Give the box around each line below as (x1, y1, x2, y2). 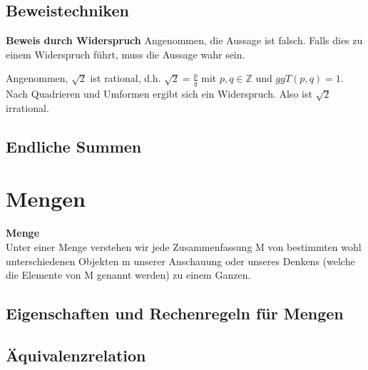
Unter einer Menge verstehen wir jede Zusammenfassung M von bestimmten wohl (6, 239, 362, 254)
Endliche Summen (6, 135, 142, 157)
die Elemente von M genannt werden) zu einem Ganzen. (6, 267, 251, 282)
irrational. (6, 100, 49, 115)
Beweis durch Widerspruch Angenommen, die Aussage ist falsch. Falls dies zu (6, 33, 363, 48)
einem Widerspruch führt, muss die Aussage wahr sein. (6, 46, 245, 61)
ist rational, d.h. (90, 71, 161, 86)
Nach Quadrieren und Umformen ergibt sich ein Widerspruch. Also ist (6, 86, 312, 101)
